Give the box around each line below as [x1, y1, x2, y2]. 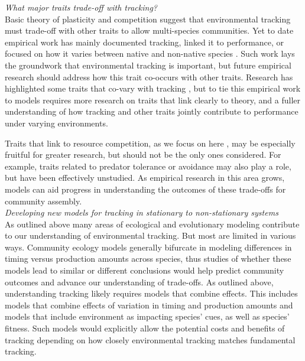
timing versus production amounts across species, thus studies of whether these [5, 252, 291, 265]
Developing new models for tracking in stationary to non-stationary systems [5, 206, 278, 219]
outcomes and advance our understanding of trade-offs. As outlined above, [5, 275, 274, 288]
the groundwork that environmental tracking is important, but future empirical [5, 58, 291, 71]
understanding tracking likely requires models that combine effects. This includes [5, 287, 298, 300]
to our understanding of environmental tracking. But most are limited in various [5, 229, 296, 242]
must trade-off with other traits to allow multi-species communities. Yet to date [5, 24, 294, 37]
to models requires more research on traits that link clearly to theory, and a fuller [5, 93, 300, 106]
